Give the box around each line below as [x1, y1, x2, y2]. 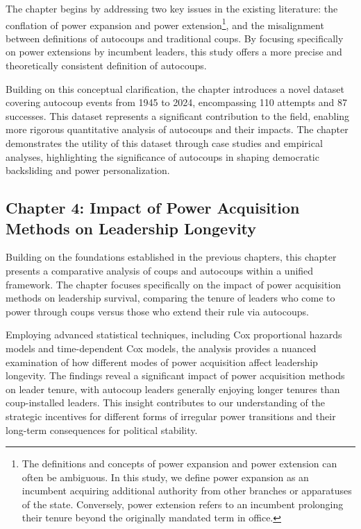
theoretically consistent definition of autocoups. [6, 58, 207, 73]
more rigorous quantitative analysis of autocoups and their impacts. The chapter [6, 122, 349, 137]
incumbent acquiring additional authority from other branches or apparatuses [22, 483, 352, 498]
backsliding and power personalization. [6, 163, 170, 177]
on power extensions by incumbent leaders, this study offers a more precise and [6, 44, 342, 59]
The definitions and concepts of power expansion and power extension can [22, 456, 337, 471]
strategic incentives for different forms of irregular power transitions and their [6, 408, 336, 423]
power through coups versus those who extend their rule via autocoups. [6, 304, 309, 318]
